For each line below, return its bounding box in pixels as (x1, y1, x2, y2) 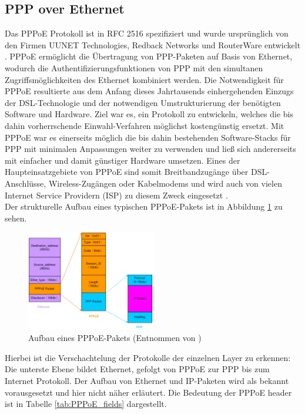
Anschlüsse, (5, 177, 46, 189)
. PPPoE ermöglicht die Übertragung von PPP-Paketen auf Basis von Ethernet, (5, 50, 293, 62)
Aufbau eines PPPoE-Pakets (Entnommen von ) (28, 332, 202, 344)
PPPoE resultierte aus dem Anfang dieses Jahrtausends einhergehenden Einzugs (5, 85, 294, 97)
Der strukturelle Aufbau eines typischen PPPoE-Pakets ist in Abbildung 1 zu (5, 200, 283, 213)
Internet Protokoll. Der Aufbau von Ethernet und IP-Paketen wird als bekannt (5, 375, 289, 387)
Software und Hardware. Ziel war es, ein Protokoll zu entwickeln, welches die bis (5, 108, 293, 120)
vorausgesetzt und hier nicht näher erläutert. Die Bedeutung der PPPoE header (5, 386, 292, 398)
